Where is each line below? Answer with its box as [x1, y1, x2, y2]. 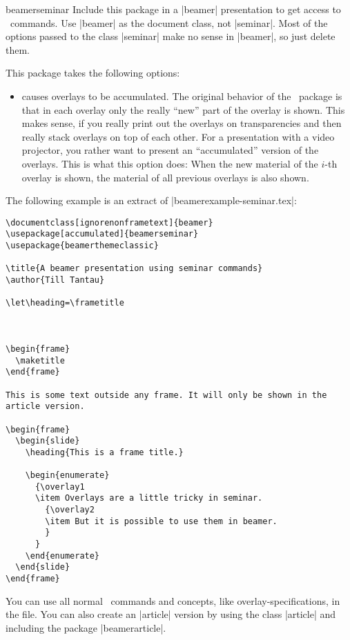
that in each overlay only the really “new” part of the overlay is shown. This [21, 102, 345, 117]
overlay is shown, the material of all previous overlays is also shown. [21, 170, 309, 184]
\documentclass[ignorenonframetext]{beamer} [6, 217, 213, 228]
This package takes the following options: [6, 66, 180, 80]
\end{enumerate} [25, 550, 100, 561]
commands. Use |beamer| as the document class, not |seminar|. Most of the [10, 15, 328, 30]
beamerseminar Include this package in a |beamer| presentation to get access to [6, 2, 341, 16]
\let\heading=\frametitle [6, 298, 124, 308]
